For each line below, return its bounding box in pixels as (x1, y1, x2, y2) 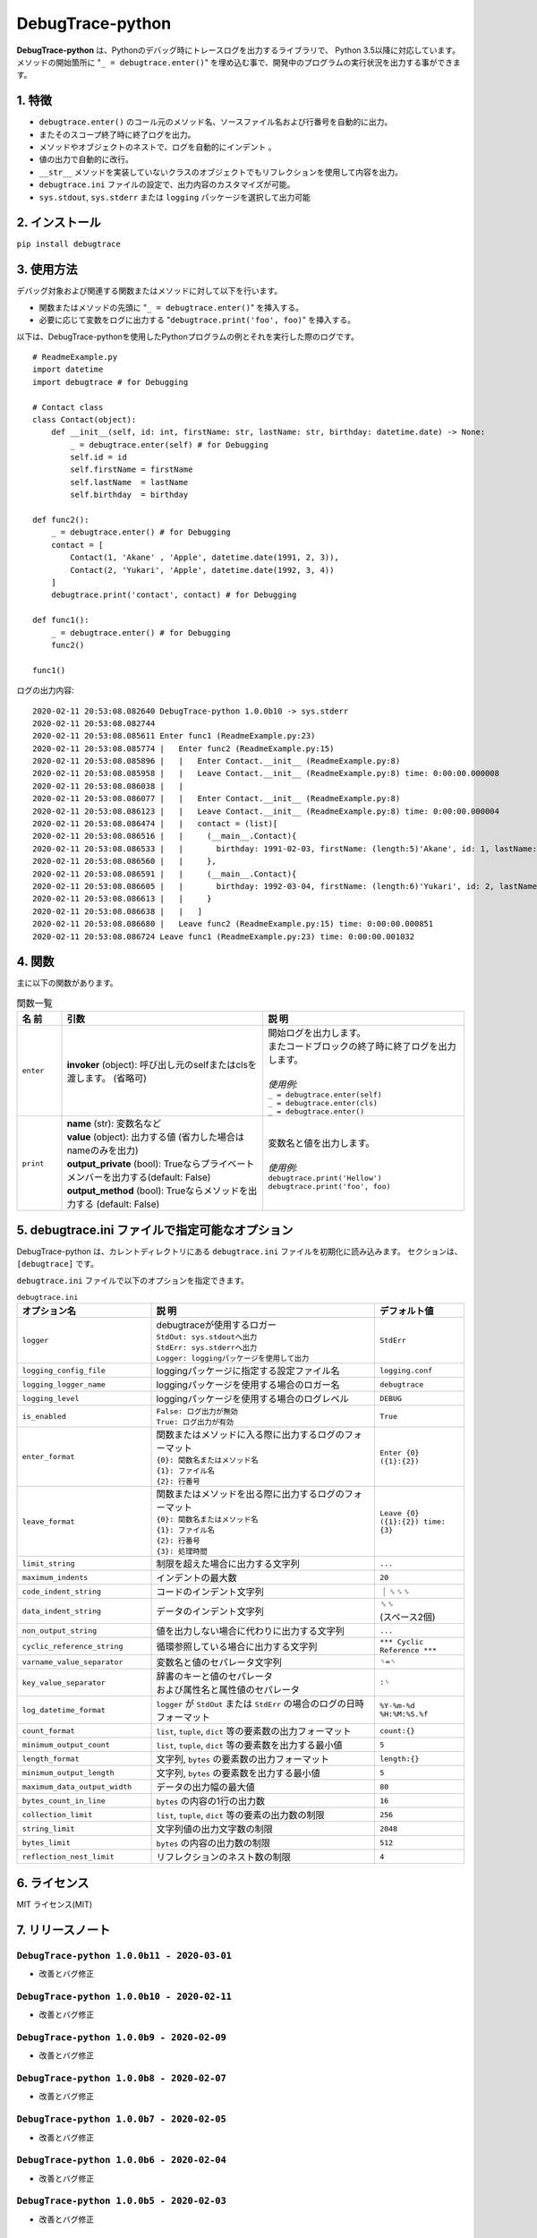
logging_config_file (21, 1365, 107, 1375)
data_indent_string (21, 1606, 102, 1616)
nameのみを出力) (66, 1144, 139, 1157)
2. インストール (16, 215, 102, 230)
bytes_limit (21, 1838, 71, 1848)
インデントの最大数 (156, 1572, 237, 1585)
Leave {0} (379, 1508, 420, 1517)
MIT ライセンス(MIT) (16, 1899, 93, 1909)
